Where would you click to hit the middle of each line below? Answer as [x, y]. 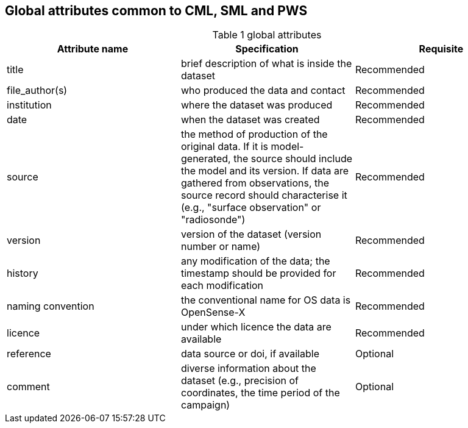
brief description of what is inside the [266, 64]
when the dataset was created [250, 120]
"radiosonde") [213, 220]
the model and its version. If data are [265, 171]
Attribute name [93, 49]
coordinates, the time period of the [260, 393]
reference [29, 354]
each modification [222, 286]
